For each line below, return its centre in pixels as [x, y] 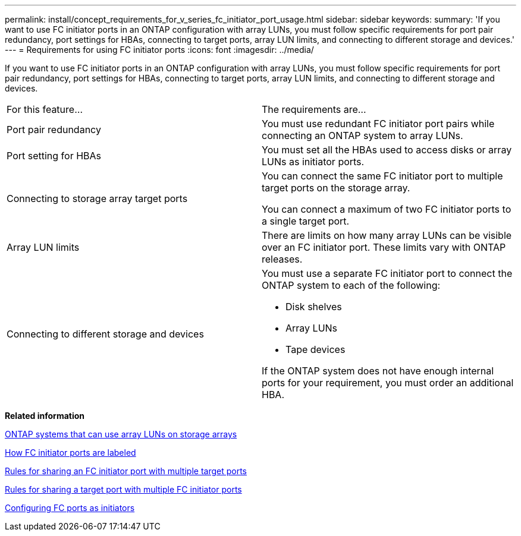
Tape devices [316, 349]
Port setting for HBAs [54, 156]
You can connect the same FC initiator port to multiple [382, 176]
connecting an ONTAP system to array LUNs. [362, 135]
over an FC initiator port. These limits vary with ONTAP [384, 247]
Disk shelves [314, 307]
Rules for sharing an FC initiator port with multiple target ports [126, 471]
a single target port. [306, 221]
